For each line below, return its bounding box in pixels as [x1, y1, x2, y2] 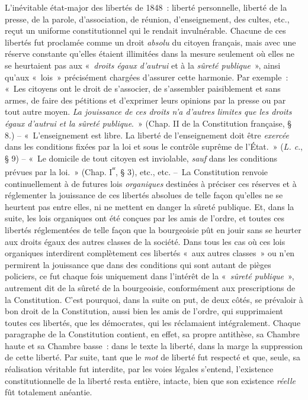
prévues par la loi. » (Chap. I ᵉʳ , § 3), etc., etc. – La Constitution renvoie [5, 164, 268, 178]
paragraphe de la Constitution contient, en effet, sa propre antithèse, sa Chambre [5, 328, 300, 340]
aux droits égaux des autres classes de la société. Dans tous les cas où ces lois [5, 235, 285, 247]
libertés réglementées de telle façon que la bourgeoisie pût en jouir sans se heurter [5, 223, 301, 236]
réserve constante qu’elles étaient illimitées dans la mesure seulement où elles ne [5, 47, 295, 60]
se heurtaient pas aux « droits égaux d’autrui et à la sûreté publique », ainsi [5, 59, 281, 71]
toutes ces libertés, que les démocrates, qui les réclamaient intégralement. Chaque [5, 316, 301, 328]
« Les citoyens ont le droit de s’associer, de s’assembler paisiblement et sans [5, 82, 281, 95]
